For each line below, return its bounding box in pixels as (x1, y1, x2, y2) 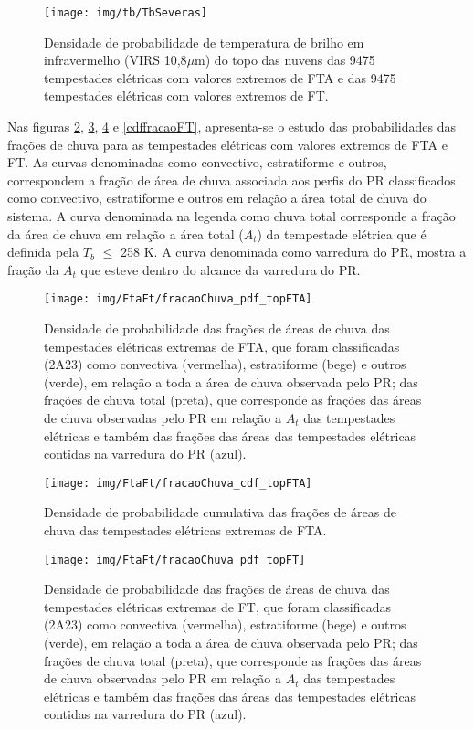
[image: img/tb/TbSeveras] (44, 6, 207, 19)
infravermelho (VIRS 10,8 (44, 50, 187, 69)
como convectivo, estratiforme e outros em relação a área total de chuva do (7, 188, 427, 207)
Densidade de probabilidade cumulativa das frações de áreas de (44, 503, 397, 522)
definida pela (7, 242, 79, 261)
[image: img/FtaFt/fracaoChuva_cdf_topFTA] (44, 476, 312, 490)
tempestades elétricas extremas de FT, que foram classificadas (44, 597, 391, 616)
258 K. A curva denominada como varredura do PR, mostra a (121, 242, 467, 261)
